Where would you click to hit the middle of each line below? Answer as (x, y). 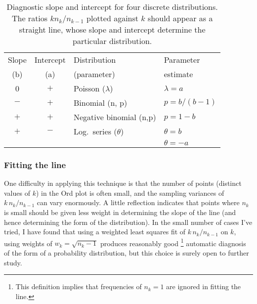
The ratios (30, 18)
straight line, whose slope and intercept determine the (112, 29)
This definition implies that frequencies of (79, 286)
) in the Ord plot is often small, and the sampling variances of (130, 193)
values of (17, 193)
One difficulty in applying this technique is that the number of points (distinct (123, 183)
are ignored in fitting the (204, 286)
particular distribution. (112, 41)
